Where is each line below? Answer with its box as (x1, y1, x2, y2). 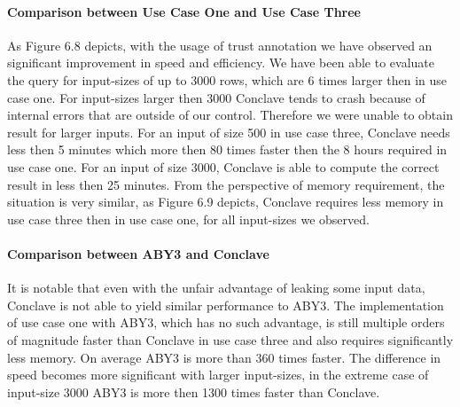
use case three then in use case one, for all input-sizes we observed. (7, 209, 370, 228)
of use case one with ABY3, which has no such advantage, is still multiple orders (7, 313, 445, 332)
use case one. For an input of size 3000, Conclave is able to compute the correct (7, 157, 440, 176)
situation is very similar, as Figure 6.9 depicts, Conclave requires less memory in (7, 192, 444, 211)
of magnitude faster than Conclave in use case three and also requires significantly (7, 330, 454, 348)
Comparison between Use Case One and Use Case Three (7, 2, 361, 20)
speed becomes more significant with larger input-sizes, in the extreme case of (7, 365, 429, 384)
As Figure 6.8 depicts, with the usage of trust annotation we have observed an (7, 35, 433, 54)
